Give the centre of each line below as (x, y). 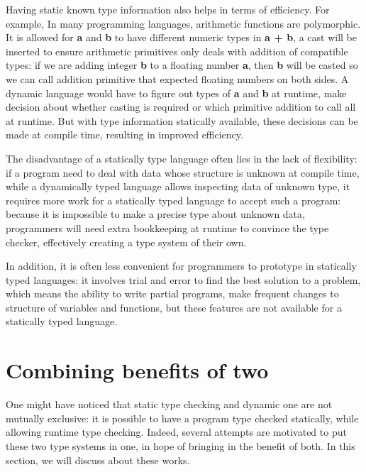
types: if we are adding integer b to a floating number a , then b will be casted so (182, 65)
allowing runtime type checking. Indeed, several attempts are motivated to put (176, 432)
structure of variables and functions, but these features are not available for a (174, 307)
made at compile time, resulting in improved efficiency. (124, 135)
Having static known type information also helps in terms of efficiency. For (168, 9)
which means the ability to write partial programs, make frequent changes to (172, 293)
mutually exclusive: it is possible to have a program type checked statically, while (182, 418)
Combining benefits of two (137, 370)
